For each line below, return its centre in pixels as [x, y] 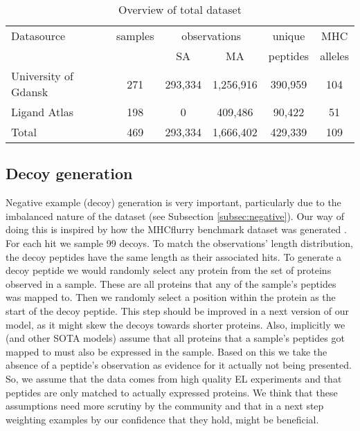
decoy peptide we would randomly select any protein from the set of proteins [169, 270]
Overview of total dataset [180, 9]
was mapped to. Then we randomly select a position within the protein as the [171, 297]
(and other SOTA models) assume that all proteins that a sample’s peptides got [175, 338]
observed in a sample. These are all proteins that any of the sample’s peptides [171, 283]
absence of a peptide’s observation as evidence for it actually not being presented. [179, 365]
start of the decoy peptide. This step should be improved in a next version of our [177, 310]
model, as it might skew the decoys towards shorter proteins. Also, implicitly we [175, 324]
